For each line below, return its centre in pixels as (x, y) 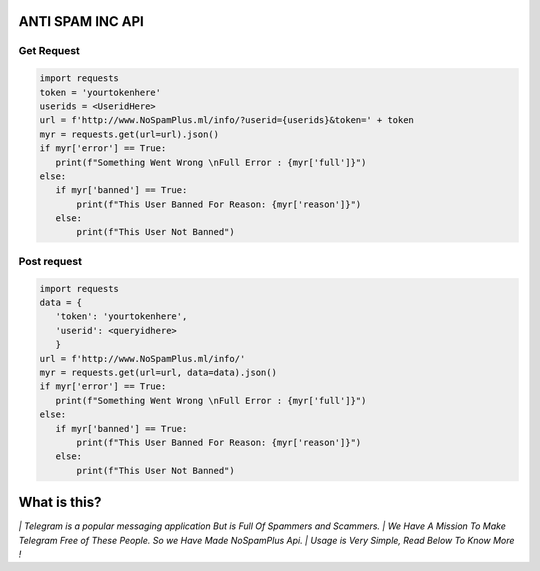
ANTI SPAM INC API (81, 21)
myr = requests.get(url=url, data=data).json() (158, 372)
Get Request (49, 51)
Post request (50, 261)
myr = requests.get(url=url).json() (129, 134)
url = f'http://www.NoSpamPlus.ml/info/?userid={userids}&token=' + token (227, 120)
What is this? (60, 502)
